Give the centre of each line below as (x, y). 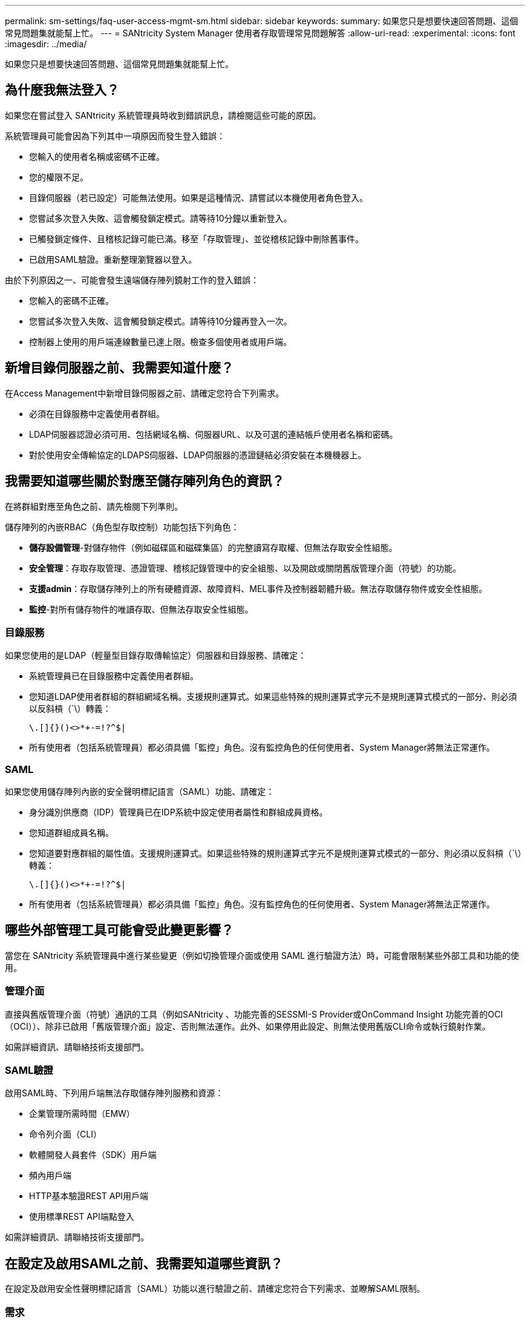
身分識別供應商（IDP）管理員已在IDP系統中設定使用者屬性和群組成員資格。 (178, 812)
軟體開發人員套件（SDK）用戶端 (93, 1155)
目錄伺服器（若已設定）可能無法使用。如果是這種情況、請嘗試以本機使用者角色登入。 (198, 197)
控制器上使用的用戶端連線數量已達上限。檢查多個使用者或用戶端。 (160, 341)
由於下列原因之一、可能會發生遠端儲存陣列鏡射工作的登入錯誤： (132, 280)
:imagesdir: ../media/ (46, 44)
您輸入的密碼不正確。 (71, 300)
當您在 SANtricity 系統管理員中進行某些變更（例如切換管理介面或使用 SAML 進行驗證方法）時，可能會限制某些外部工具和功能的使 (262, 955)
